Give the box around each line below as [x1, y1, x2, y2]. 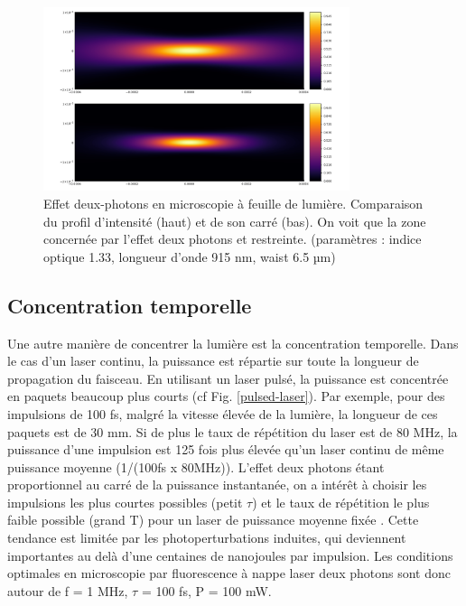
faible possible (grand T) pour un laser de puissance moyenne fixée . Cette [7, 510, 419, 529]
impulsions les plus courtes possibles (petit [7, 492, 243, 511]
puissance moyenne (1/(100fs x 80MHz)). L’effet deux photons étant [7, 457, 385, 476]
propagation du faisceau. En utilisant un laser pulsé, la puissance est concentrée [7, 368, 449, 387]
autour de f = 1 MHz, [7, 581, 128, 600]
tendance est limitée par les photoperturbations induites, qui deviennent [7, 528, 406, 547]
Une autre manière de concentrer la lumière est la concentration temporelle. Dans [7, 333, 459, 352]
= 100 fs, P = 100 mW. [141, 581, 272, 600]
